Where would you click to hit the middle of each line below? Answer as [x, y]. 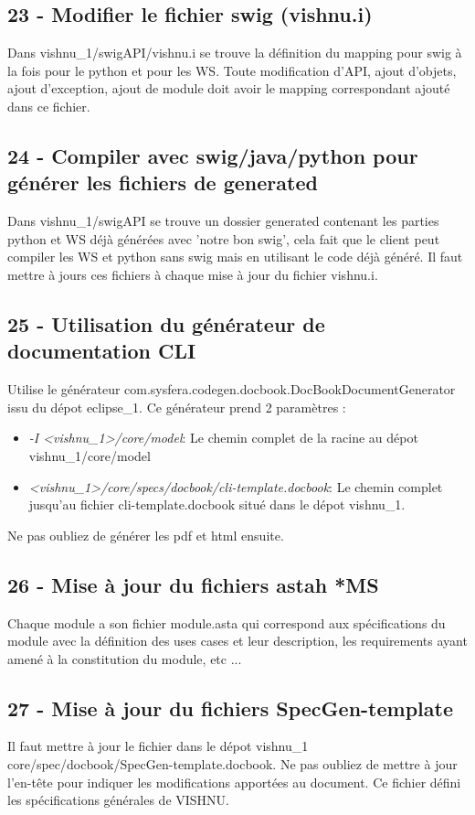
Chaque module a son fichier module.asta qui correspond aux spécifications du [227, 622]
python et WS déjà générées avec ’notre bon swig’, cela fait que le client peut [224, 238]
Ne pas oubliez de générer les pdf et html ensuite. [146, 535]
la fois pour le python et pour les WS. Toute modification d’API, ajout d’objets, [232, 70]
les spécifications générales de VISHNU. [118, 800]
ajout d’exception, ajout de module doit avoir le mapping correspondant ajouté [229, 88]
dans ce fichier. [49, 106]
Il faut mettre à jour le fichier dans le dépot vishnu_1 [158, 746]
